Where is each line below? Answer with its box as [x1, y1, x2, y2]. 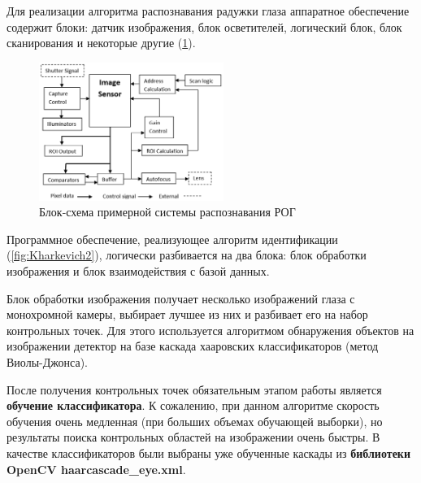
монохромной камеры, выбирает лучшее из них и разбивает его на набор [7, 306, 368, 323]
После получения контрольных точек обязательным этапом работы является [7, 381, 382, 398]
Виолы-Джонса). [7, 353, 89, 370]
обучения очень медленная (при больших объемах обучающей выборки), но [7, 412, 383, 429]
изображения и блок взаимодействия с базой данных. [7, 262, 270, 279]
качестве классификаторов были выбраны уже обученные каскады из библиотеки [7, 444, 410, 461]
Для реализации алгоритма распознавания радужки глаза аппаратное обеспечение [7, 2, 410, 19]
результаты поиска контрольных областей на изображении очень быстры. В [7, 429, 380, 446]
